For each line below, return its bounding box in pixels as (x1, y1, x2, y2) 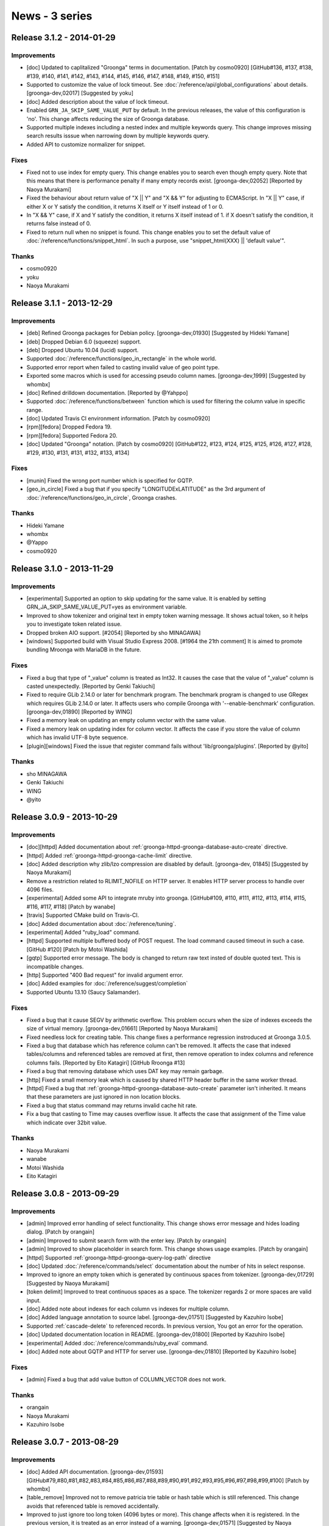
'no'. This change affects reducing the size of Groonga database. (26, 115, 190, 122)
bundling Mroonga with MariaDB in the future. (26, 646, 141, 653)
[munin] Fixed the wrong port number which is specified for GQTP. (26, 477, 194, 484)
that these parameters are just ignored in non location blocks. (26, 1093, 181, 1101)
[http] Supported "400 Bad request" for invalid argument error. (26, 971, 184, 978)
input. (26, 1296, 41, 1304)
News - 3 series (11, 9, 93, 23)
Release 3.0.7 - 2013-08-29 (11, 1436, 119, 1447)
